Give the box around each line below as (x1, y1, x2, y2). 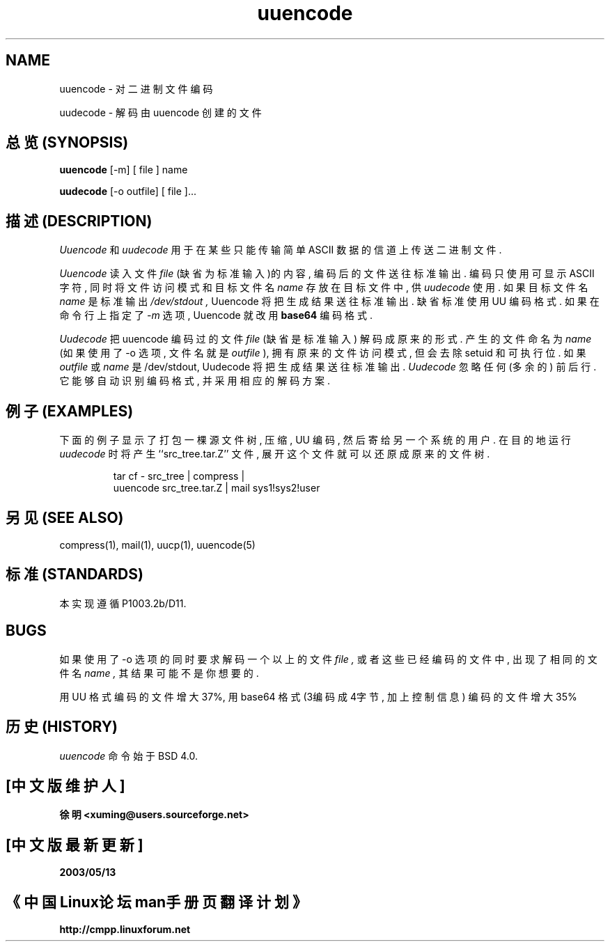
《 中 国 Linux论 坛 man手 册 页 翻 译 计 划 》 (6, 893, 308, 911)
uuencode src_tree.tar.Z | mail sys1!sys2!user (113, 482, 320, 494)
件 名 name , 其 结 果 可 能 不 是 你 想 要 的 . (59, 666, 259, 679)
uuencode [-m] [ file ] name (59, 164, 188, 176)
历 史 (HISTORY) (6, 718, 118, 736)
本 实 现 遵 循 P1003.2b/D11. (59, 597, 187, 609)
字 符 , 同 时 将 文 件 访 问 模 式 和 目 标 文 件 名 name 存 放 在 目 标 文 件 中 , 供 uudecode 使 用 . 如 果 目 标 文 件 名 (59, 281, 588, 294)
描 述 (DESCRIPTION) (6, 212, 152, 230)
